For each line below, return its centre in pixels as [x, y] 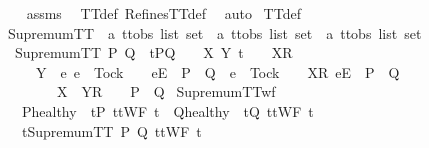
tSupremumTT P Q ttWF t [111, 130]
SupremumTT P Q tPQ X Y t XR [153, 52]
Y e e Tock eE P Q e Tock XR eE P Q [217, 71]
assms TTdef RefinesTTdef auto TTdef [163, 13]
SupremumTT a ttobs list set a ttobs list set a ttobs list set [214, 32]
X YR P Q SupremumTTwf [166, 91]
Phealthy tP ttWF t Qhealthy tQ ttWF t [167, 110]
